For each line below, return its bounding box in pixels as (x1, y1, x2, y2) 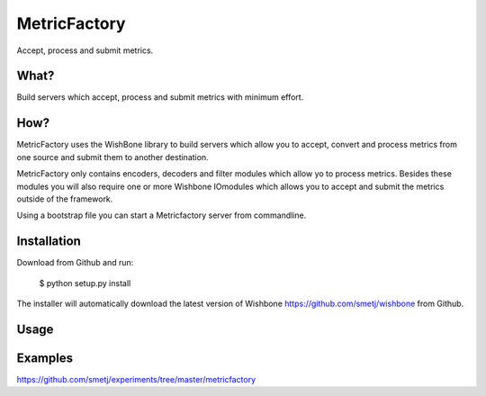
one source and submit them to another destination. (16, 151, 209, 162)
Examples (16, 350, 74, 365)
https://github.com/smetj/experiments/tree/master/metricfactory (16, 373, 256, 384)
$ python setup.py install (39, 277, 131, 288)
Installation (16, 234, 81, 249)
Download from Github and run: (16, 257, 134, 268)
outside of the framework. (16, 193, 113, 204)
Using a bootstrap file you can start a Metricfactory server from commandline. (16, 210, 307, 220)
